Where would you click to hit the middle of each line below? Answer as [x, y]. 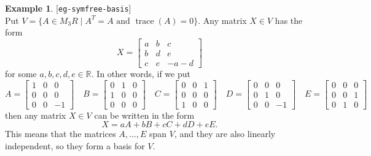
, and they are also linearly [225, 134]
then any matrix [36, 115]
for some [21, 73]
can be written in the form [144, 115]
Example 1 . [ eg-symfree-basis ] [68, 8]
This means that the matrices [61, 134]
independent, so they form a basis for [75, 145]
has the [289, 20]
